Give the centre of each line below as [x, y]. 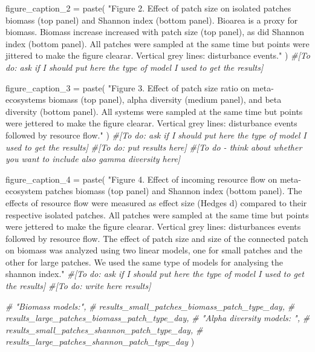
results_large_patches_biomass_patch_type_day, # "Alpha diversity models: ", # [158, 318]
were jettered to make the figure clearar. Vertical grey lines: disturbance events [151, 123]
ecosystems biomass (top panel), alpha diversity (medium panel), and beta [144, 99]
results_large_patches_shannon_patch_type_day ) [100, 341]
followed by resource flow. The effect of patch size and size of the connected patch [157, 238]
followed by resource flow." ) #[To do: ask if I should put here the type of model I [156, 135]
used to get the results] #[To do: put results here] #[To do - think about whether [154, 147]
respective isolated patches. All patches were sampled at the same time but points [157, 214]
